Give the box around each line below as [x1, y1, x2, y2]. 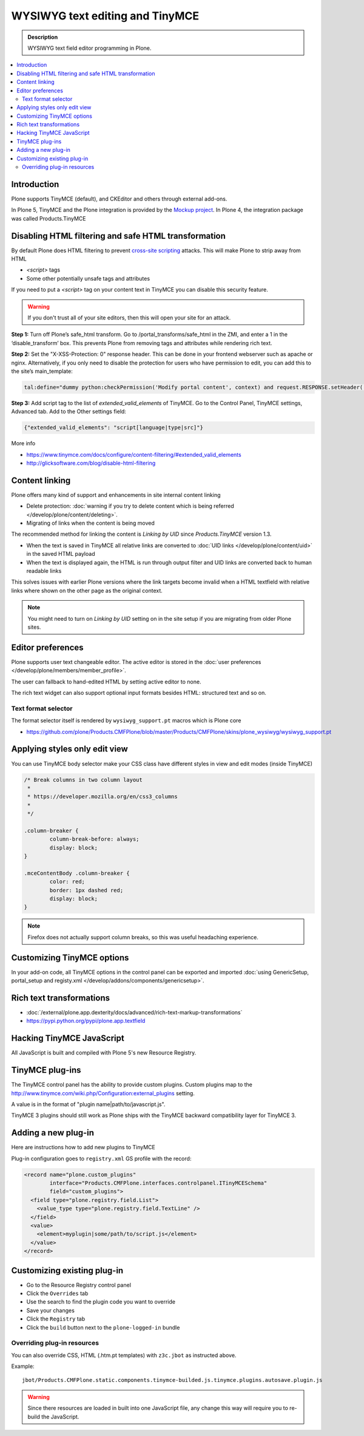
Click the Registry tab [26, 1315, 86, 1322]
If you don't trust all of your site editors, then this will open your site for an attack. [27, 313, 231, 321]
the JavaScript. [41, 1413, 79, 1420]
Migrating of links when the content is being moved [26, 519, 155, 527]
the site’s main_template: [11, 368, 73, 375]
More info [11, 440, 36, 447]
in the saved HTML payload [26, 550, 95, 558]
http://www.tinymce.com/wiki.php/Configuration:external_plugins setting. [11, 1089, 195, 1096]
